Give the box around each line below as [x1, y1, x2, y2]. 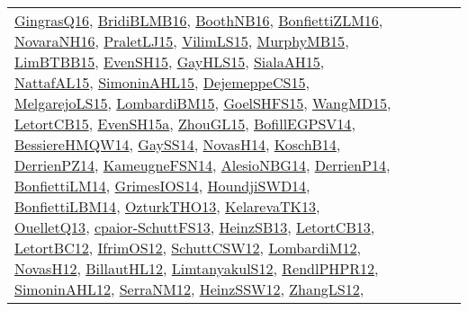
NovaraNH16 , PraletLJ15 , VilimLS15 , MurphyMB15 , [14, 31, 349, 51]
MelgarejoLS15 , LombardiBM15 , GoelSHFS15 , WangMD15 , [14, 93, 391, 113]
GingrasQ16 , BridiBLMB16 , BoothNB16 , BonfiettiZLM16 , [14, 10, 383, 31]
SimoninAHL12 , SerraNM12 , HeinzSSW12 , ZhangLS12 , [14, 279, 364, 299]
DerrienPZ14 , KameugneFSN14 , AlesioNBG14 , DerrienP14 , [14, 155, 391, 175]
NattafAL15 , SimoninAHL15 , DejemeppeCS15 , [14, 72, 310, 93]
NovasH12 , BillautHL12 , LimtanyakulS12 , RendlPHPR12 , [14, 258, 379, 279]
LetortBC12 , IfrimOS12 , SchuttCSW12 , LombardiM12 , [14, 237, 361, 258]
